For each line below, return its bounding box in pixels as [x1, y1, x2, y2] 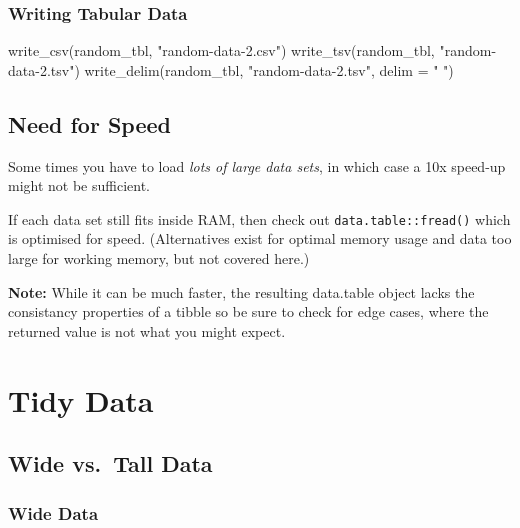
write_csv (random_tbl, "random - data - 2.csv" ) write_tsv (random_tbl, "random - [8, 40, 497, 61]
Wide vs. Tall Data [8, 448, 213, 479]
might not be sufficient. [8, 175, 151, 196]
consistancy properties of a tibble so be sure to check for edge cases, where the [8, 301, 489, 322]
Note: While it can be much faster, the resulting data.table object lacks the [8, 281, 475, 302]
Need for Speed [8, 108, 172, 139]
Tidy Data [8, 379, 154, 420]
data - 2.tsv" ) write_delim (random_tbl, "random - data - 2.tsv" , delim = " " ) [8, 59, 454, 80]
